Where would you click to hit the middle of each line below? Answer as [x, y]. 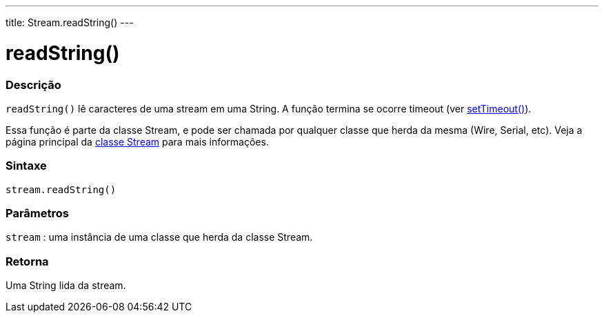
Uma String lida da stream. [66, 286]
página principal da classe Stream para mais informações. [137, 141]
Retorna [27, 261]
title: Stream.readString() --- [70, 22]
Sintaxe [26, 166]
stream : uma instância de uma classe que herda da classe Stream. [159, 237]
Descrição [33, 85]
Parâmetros [37, 213]
